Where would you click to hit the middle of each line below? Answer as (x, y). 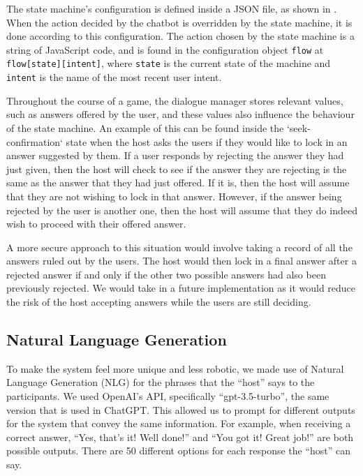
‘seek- (298, 127)
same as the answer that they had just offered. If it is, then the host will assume (178, 183)
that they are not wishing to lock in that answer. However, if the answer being (174, 196)
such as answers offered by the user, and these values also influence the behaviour (180, 114)
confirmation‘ (35, 141)
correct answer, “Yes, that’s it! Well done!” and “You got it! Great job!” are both (180, 437)
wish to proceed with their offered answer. (96, 224)
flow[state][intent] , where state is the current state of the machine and (169, 63)
